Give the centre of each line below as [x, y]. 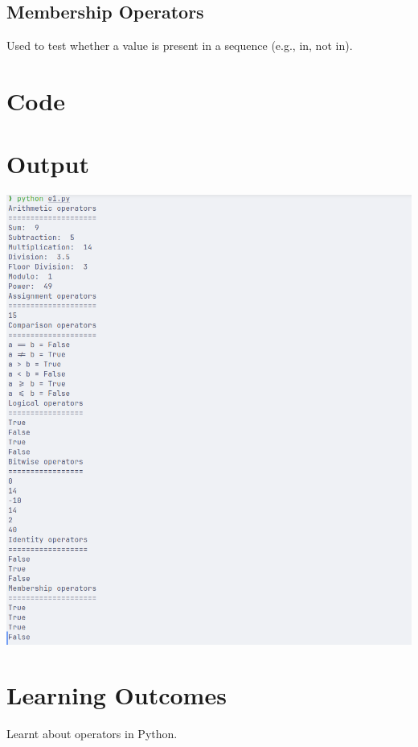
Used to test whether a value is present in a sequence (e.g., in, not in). [180, 45]
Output [48, 164]
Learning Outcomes [117, 695]
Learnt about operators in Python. [92, 734]
